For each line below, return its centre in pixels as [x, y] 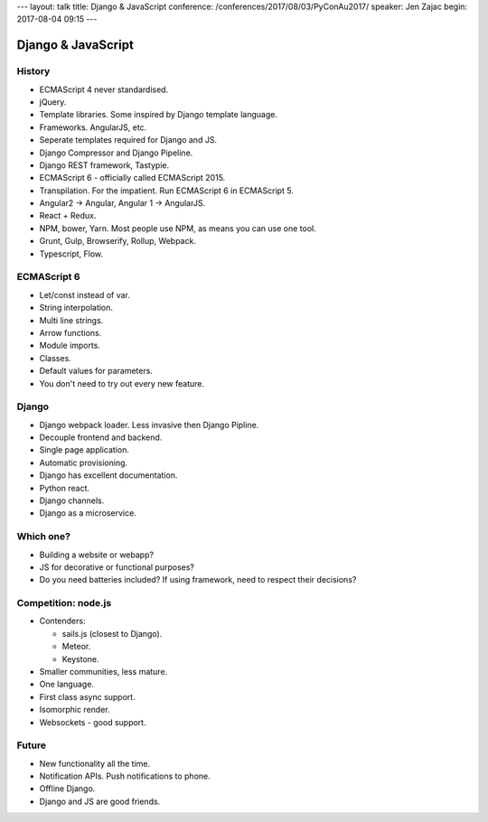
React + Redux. [68, 216]
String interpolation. [76, 308]
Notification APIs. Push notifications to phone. [125, 776]
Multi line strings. [71, 320]
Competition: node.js [64, 603]
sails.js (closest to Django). [112, 633]
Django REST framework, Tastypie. [104, 165]
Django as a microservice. [88, 513]
